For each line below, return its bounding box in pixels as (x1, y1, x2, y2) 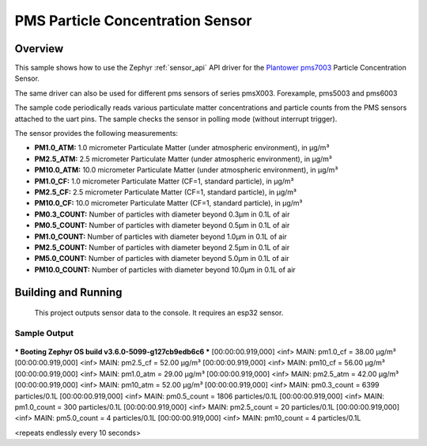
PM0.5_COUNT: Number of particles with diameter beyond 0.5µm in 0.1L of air (34, 221, 290, 230)
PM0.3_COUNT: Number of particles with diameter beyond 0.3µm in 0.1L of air (34, 210, 290, 219)
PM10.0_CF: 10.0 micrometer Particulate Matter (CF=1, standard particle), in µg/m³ (34, 198, 303, 208)
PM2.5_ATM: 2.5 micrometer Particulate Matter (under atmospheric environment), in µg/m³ (34, 154, 332, 164)
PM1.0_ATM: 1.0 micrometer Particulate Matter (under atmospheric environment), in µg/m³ (34, 143, 330, 153)
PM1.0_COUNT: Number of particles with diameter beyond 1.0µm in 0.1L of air (34, 232, 288, 241)
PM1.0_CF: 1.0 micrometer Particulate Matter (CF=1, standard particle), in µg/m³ (34, 176, 294, 186)
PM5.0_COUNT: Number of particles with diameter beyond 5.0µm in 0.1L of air (34, 254, 289, 263)
